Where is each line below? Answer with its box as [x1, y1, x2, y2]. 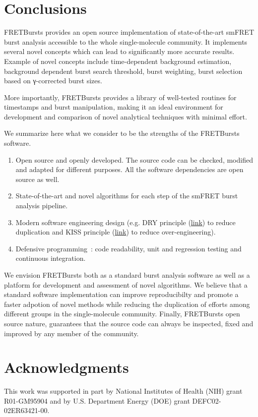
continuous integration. [15, 253, 86, 263]
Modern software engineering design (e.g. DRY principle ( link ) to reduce [15, 217, 236, 227]
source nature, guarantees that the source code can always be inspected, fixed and [4, 318, 254, 328]
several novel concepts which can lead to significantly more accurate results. [4, 46, 235, 57]
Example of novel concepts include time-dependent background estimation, [4, 56, 232, 66]
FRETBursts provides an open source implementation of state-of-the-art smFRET [4, 27, 255, 37]
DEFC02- [192, 395, 221, 406]
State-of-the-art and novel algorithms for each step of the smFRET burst [15, 190, 238, 201]
